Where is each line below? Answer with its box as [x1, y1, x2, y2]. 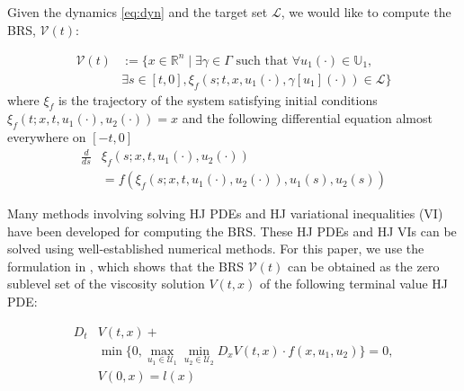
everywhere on [7, 128, 86, 147]
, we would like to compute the [281, 3, 451, 21]
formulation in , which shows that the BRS [7, 256, 245, 275]
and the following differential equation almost [182, 109, 433, 128]
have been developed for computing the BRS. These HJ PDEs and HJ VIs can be [7, 221, 457, 240]
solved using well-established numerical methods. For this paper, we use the [7, 239, 424, 258]
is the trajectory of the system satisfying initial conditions [58, 90, 378, 109]
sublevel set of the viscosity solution [7, 274, 205, 293]
